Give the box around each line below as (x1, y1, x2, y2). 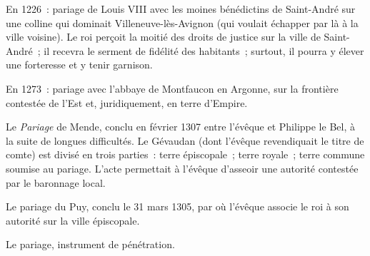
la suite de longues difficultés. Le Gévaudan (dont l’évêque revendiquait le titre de (6, 133, 364, 148)
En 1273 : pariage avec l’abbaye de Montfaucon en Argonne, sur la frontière (6, 81, 339, 96)
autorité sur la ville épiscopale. (6, 213, 140, 227)
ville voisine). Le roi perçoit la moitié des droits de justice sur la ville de (6, 29, 321, 44)
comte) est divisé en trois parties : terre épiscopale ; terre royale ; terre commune (6, 147, 365, 162)
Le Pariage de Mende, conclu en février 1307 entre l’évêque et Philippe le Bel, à (6, 119, 355, 134)
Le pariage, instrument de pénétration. (6, 237, 175, 252)
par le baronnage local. (6, 175, 106, 190)
